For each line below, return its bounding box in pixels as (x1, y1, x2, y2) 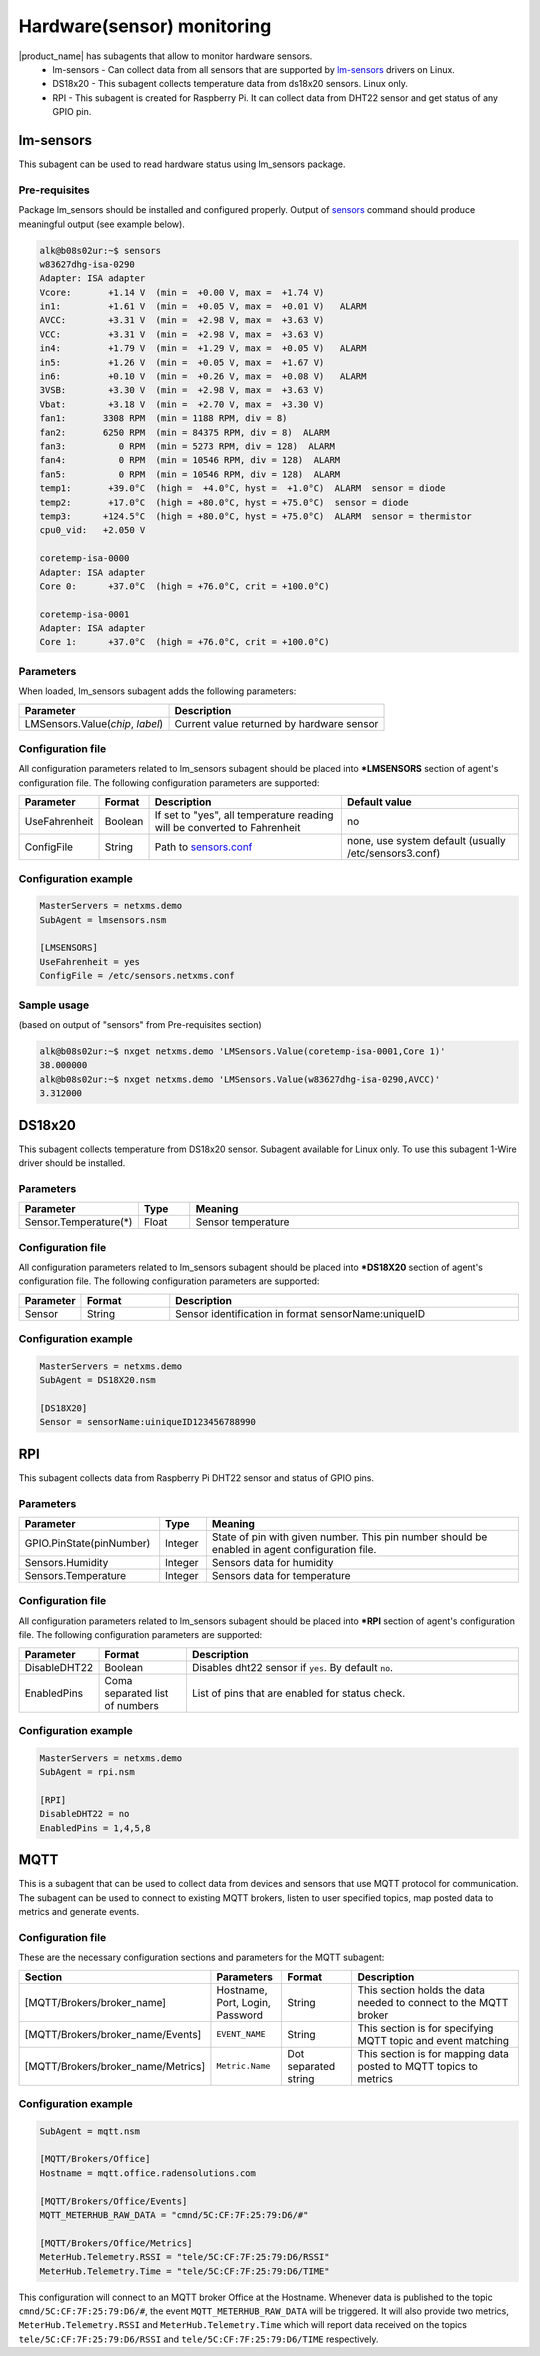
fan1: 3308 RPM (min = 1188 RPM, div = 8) (39, 413, 288, 424)
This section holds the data (357, 1983, 485, 1997)
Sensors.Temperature (24, 1569, 127, 1583)
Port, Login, (216, 1995, 272, 2009)
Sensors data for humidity (211, 1556, 334, 1570)
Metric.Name (216, 2061, 271, 2071)
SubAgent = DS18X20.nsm (39, 1375, 157, 1386)
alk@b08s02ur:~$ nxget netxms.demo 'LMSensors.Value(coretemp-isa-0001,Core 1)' (39, 1045, 446, 1057)
